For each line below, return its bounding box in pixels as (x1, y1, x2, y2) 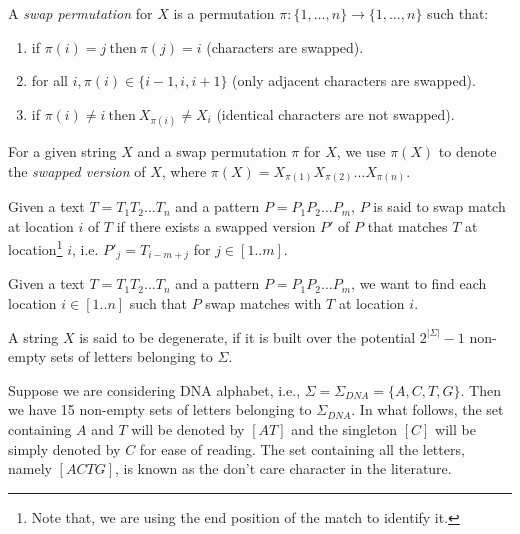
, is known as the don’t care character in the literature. (114, 458, 452, 479)
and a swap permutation (137, 140, 287, 161)
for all (31, 70, 69, 91)
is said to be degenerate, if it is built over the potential (79, 326, 416, 347)
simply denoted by (8, 438, 121, 459)
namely (8, 458, 52, 479)
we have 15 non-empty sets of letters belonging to (8, 399, 312, 420)
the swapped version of (8, 160, 146, 181)
